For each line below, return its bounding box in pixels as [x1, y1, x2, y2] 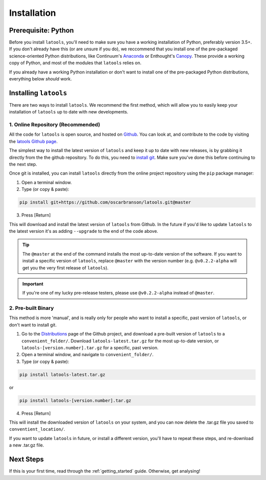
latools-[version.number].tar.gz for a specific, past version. [21, 344, 159, 350]
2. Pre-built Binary [9, 305, 54, 312]
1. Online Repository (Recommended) [9, 121, 100, 128]
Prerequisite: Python [9, 26, 74, 35]
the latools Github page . [9, 138, 58, 144]
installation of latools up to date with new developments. [9, 109, 129, 115]
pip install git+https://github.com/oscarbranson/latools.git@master [19, 200, 191, 205]
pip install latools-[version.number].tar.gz [19, 398, 132, 403]
